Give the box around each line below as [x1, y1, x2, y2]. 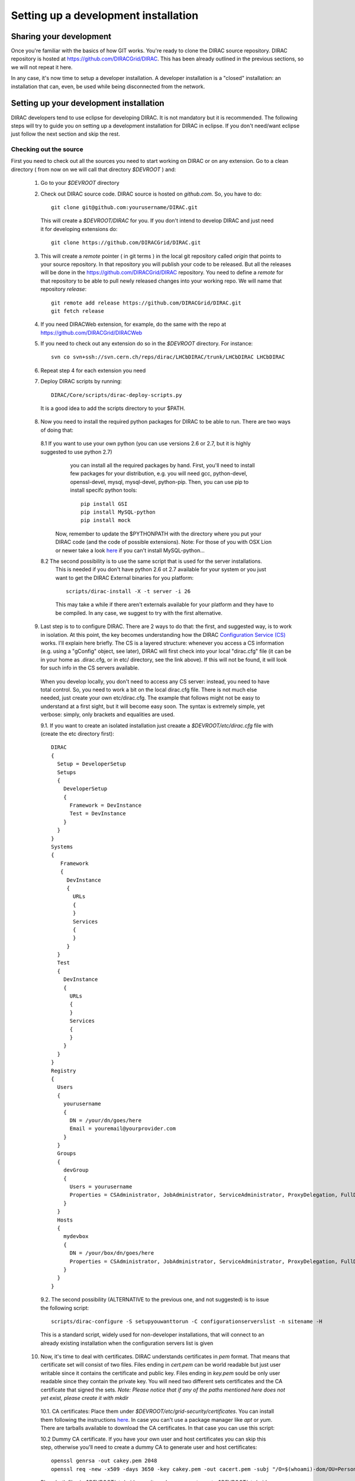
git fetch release [51, 307, 105, 314]
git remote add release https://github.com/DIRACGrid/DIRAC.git [51, 299, 242, 306]
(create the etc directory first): [40, 730, 115, 737]
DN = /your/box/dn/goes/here [69, 1250, 154, 1256]
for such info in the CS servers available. [40, 664, 140, 672]
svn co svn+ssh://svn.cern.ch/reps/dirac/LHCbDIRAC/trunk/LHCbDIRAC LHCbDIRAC [51, 354, 285, 361]
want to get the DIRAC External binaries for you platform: [55, 574, 194, 581]
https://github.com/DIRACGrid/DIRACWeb [40, 329, 143, 336]
